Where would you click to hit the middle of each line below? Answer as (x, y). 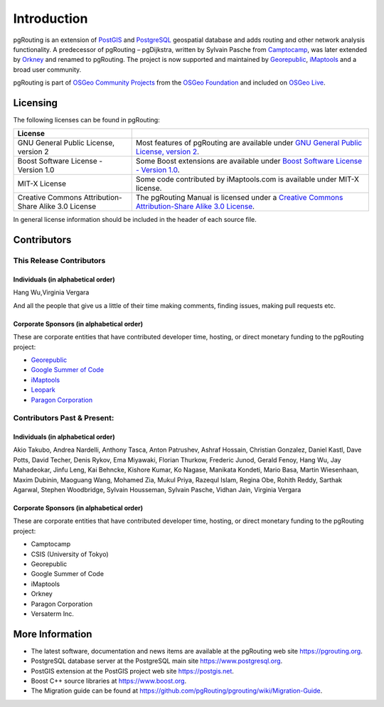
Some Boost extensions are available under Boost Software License (249, 161)
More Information (53, 634)
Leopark (43, 390)
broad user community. (47, 69)
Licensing (36, 103)
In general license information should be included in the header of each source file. (135, 220)
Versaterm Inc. (52, 613)
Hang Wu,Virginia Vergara (51, 292)
